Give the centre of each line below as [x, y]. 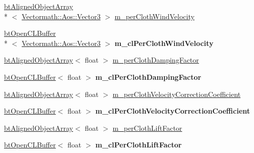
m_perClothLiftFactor [147, 127]
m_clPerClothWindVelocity [164, 43]
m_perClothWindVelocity [154, 16]
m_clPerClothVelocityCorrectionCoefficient [173, 111]
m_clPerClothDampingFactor [148, 76]
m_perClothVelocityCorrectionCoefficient [177, 94]
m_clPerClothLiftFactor [139, 145]
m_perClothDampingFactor [156, 60]
